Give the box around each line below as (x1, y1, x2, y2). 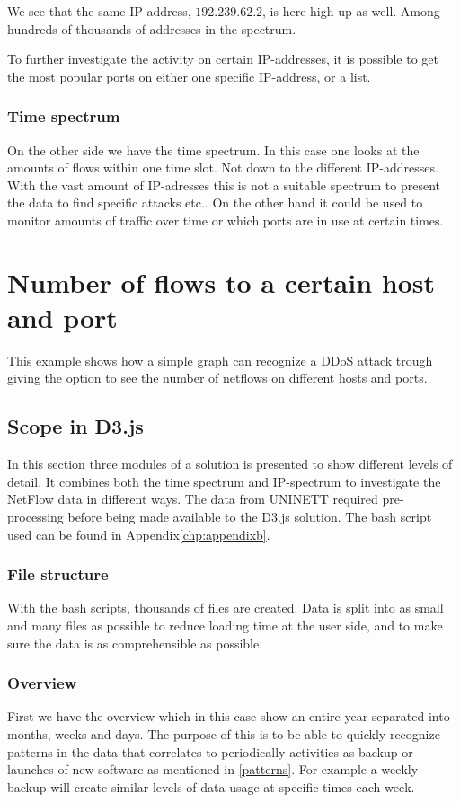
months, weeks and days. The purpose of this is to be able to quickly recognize (7, 725, 440, 744)
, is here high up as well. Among (262, 2, 440, 20)
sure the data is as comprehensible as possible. (7, 633, 263, 652)
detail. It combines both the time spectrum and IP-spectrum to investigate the (7, 472, 441, 490)
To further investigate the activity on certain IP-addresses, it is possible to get (7, 49, 438, 68)
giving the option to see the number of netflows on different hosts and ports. (7, 368, 428, 387)
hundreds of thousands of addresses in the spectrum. (7, 19, 296, 38)
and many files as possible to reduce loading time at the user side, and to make (7, 616, 443, 635)
